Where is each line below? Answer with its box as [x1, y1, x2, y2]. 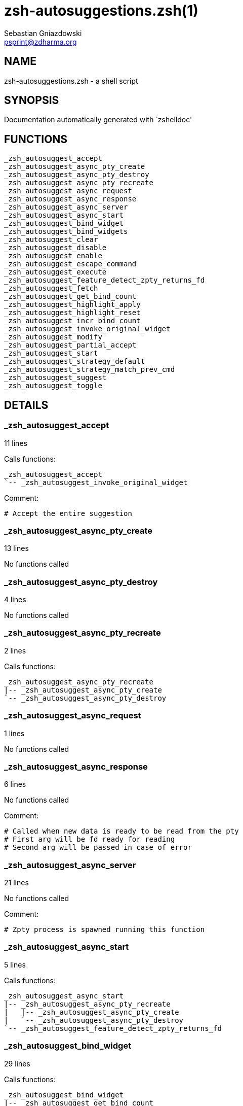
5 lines [4, 960, 26, 969]
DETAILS [4, 398, 49, 411]
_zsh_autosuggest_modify [4, 333, 102, 341]
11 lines [4, 438, 27, 447]
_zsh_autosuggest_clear [4, 235, 98, 244]
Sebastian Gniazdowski [4, 28, 82, 38]
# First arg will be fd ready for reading [4, 835, 175, 844]
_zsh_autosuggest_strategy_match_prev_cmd [4, 365, 175, 374]
